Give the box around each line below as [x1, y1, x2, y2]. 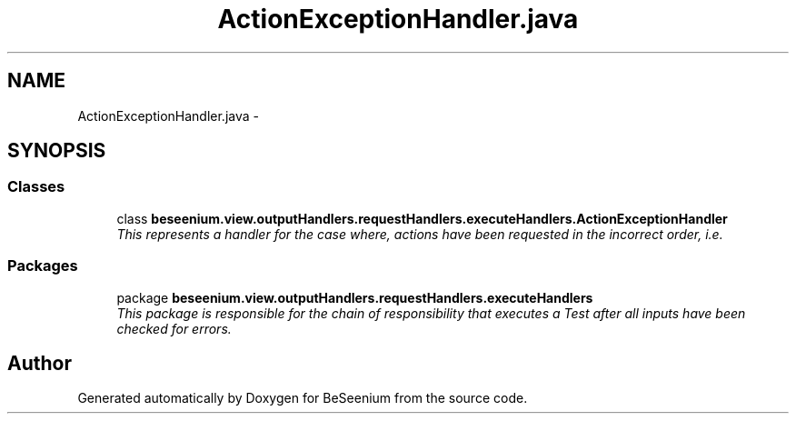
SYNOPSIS [7, 139, 106, 163]
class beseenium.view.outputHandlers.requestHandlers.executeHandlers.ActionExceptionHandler [116, 210, 728, 226]
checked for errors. [116, 320, 232, 336]
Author [7, 351, 72, 375]
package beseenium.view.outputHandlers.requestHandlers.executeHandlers [116, 289, 593, 306]
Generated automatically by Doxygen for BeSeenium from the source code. [77, 390, 528, 406]
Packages [7, 256, 78, 276]
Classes [7, 177, 65, 196]
